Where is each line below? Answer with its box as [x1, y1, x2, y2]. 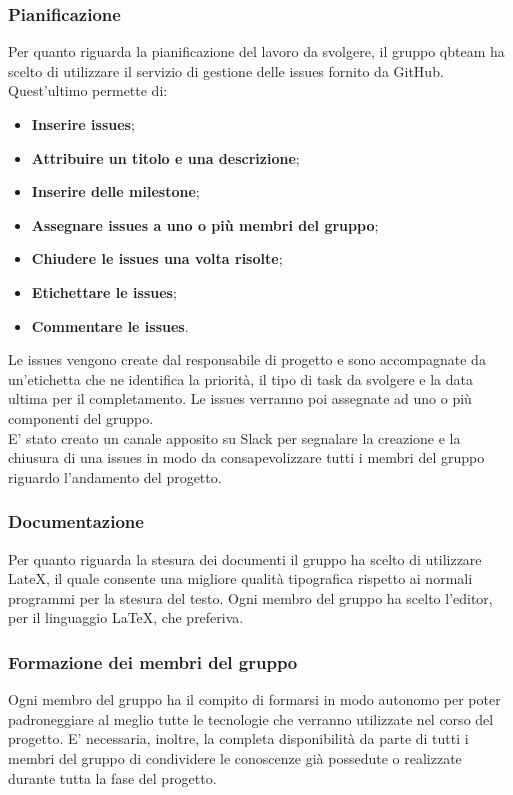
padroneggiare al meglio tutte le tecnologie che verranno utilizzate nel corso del [8, 708, 494, 729]
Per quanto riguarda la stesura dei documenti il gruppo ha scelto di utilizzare [8, 548, 482, 569]
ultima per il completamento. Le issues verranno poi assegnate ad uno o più [8, 388, 472, 409]
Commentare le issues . [31, 315, 189, 336]
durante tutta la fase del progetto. [8, 767, 217, 788]
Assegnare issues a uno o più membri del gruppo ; [31, 214, 379, 235]
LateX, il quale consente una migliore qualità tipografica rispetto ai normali [8, 568, 473, 589]
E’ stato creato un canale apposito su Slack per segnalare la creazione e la [8, 427, 461, 448]
